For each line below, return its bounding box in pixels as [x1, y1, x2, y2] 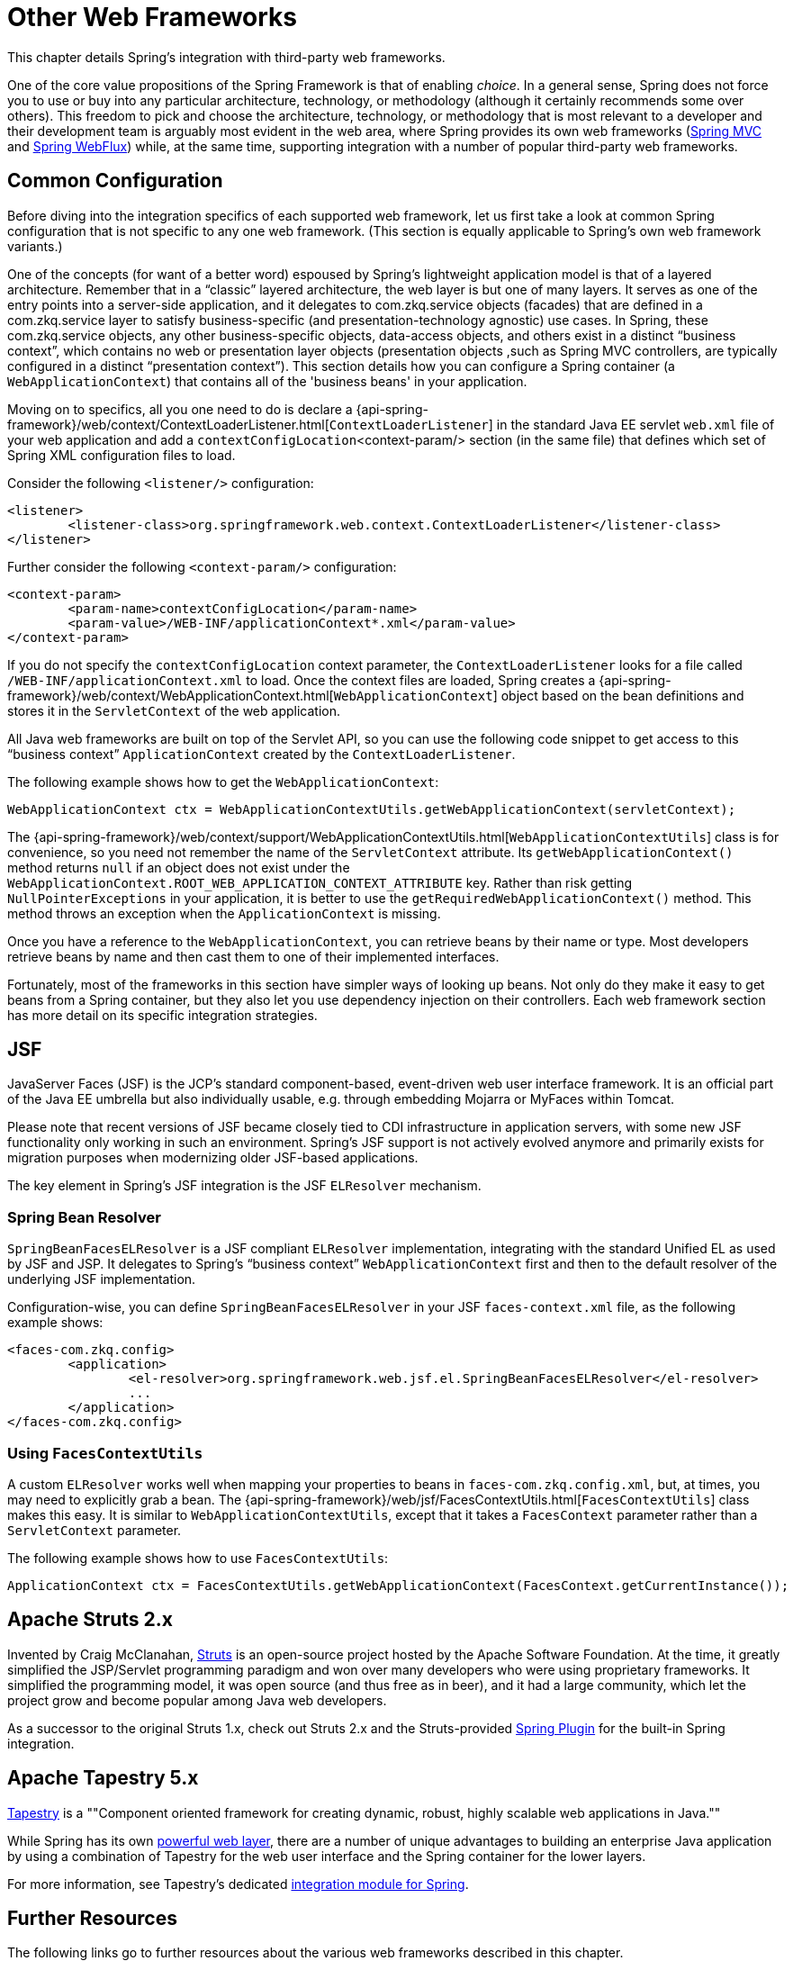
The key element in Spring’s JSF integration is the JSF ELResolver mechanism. [7, 1178, 482, 1194]
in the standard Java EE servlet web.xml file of [496, 416, 775, 432]
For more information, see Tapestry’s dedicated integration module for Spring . [7, 1875, 469, 1892]
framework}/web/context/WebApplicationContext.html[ [7, 687, 334, 703]
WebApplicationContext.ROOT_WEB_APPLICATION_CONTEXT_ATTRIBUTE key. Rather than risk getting [7, 874, 633, 890]
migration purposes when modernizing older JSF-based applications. [7, 1150, 419, 1166]
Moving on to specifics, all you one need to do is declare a [7, 401, 353, 417]
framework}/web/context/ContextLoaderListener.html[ [7, 416, 329, 432]
